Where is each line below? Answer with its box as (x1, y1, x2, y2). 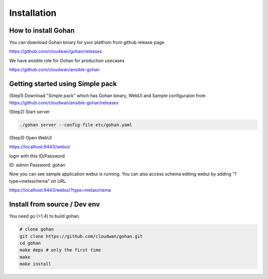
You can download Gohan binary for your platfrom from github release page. (9, 40, 166, 46)
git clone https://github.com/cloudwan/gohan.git (19, 233, 143, 239)
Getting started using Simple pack (9, 80, 117, 88)
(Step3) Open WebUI (9, 134, 52, 141)
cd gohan (19, 240, 41, 246)
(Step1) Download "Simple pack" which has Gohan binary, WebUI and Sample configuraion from (9, 93, 206, 99)
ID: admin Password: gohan (9, 162, 66, 168)
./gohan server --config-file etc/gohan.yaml (19, 122, 133, 127)
